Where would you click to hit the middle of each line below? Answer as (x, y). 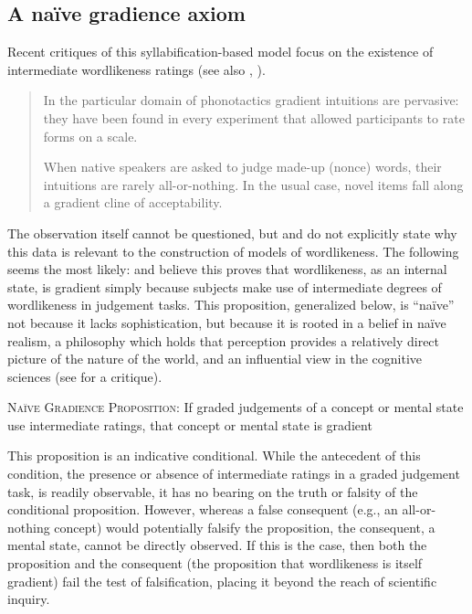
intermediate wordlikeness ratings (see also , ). (136, 69)
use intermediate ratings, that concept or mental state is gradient (190, 424)
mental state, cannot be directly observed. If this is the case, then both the (217, 545)
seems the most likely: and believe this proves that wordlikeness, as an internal (227, 269)
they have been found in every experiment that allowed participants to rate (254, 117)
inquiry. (29, 599)
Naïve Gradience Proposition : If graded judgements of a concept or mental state (236, 407)
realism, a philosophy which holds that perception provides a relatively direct (224, 340)
